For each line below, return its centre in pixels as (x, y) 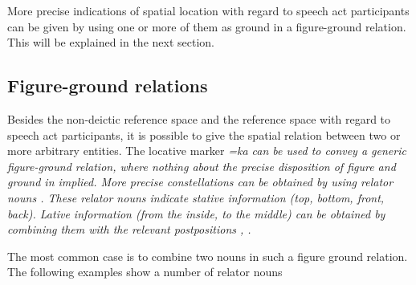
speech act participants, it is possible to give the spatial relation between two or (204, 134)
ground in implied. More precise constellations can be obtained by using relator (200, 182)
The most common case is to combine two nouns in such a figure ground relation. (208, 256)
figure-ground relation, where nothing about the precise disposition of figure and (202, 166)
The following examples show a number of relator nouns (145, 272)
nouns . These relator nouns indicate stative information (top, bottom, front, (196, 197)
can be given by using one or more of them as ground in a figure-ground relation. (207, 26)
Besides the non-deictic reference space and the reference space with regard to (199, 118)
